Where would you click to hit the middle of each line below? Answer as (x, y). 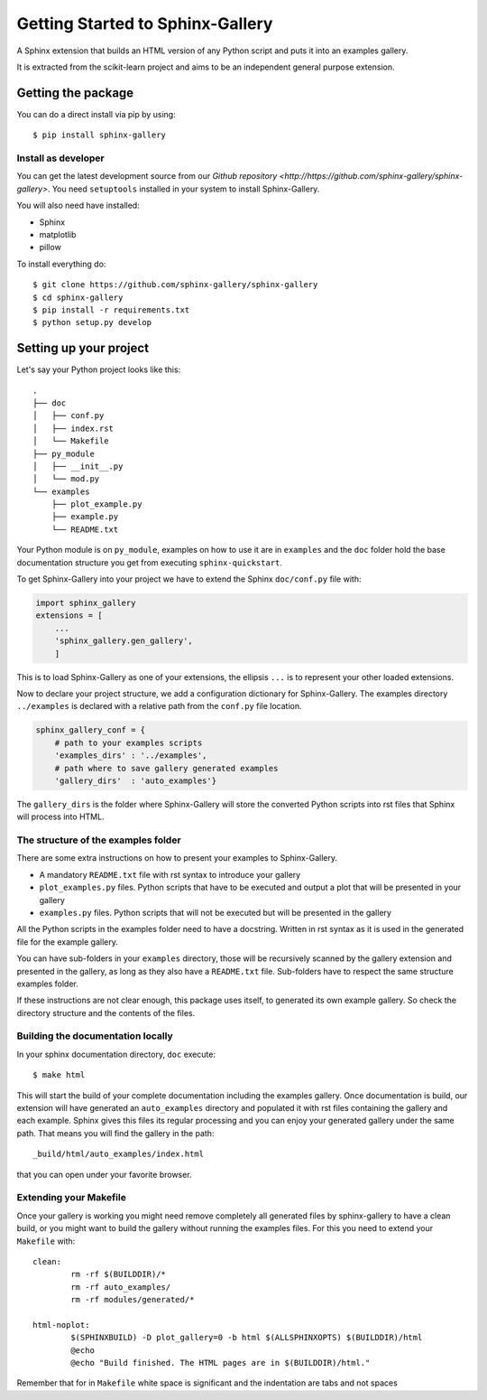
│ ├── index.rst (74, 428)
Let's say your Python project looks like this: (99, 369)
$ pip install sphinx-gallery (100, 135)
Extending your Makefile (71, 1198)
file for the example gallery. (68, 942)
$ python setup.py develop (92, 322)
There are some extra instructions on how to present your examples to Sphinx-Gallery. (177, 858)
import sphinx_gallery (86, 603)
